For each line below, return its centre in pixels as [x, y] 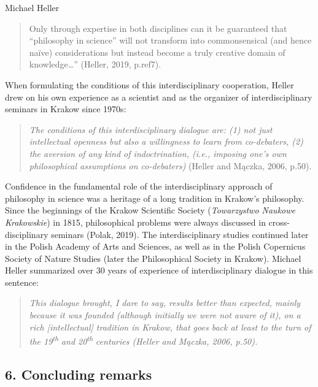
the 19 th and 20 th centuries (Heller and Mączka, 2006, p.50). [143, 340]
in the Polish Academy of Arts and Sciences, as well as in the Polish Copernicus [155, 246]
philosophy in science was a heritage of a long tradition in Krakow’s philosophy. [155, 198]
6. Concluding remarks [79, 374]
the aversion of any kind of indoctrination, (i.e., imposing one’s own [158, 153]
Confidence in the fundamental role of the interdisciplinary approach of [139, 186]
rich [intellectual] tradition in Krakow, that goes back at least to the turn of [170, 327]
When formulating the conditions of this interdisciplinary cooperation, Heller [149, 84]
